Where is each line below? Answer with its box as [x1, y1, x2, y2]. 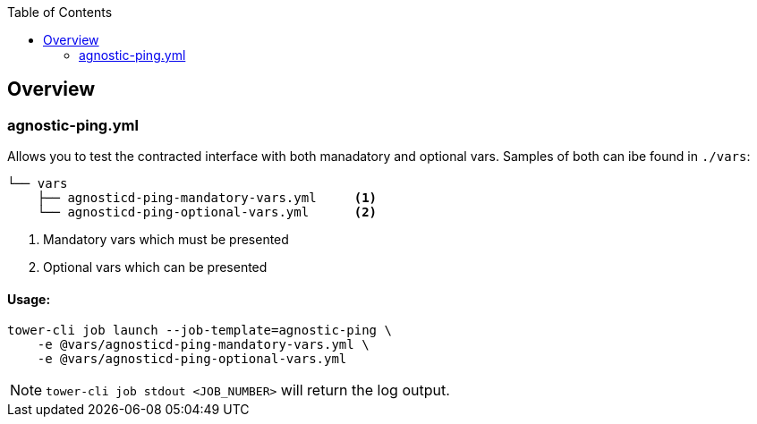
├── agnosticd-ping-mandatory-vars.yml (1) [37, 191, 378, 206]
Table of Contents [7, 4, 113, 20]
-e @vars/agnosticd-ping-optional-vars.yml [37, 352, 347, 367]
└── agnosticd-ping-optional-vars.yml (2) [37, 205, 378, 220]
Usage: [7, 291, 51, 307]
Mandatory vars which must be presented [43, 232, 289, 248]
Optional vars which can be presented [43, 259, 268, 276]
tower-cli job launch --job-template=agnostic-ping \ [7, 323, 392, 338]
